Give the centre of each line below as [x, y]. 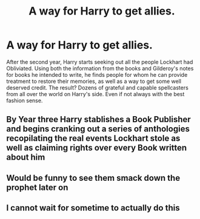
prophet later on [37, 187]
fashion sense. [25, 100]
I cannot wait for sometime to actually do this [93, 208]
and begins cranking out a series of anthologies [98, 129]
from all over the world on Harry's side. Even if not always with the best [95, 94]
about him [26, 158]
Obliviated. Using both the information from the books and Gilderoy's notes [100, 68]
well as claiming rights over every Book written [97, 148]
